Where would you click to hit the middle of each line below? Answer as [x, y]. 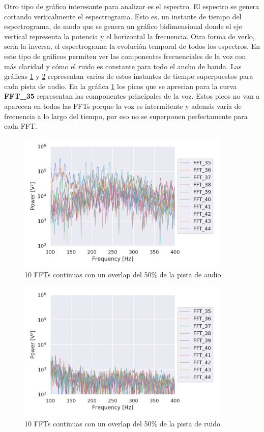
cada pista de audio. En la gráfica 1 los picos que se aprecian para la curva [121, 86]
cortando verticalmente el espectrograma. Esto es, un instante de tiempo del [123, 16]
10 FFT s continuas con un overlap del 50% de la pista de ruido [122, 423]
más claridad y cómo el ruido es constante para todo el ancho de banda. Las [123, 66]
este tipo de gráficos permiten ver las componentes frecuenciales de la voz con [125, 56]
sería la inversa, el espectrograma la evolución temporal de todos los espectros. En [132, 46]
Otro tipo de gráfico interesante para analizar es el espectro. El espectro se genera [132, 6]
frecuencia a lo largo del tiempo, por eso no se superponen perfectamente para [126, 116]
